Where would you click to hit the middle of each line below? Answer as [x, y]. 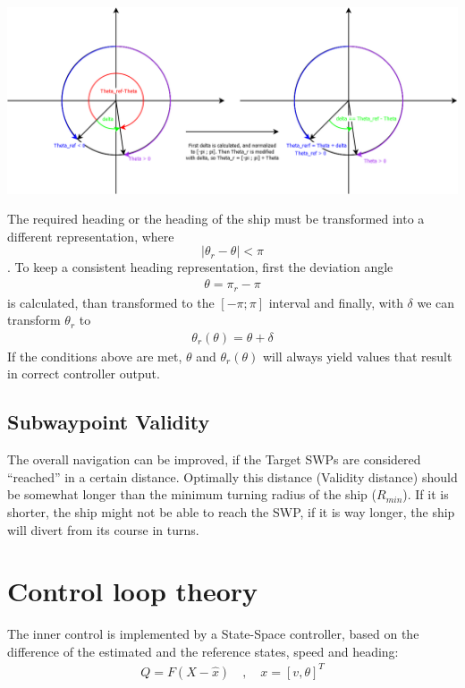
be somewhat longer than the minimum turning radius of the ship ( [192, 494]
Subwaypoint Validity [109, 422]
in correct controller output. [84, 374]
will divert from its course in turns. [103, 529]
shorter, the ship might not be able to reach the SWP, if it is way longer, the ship [231, 511]
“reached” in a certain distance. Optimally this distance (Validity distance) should [232, 476]
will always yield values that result [357, 356]
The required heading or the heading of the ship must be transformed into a [216, 219]
